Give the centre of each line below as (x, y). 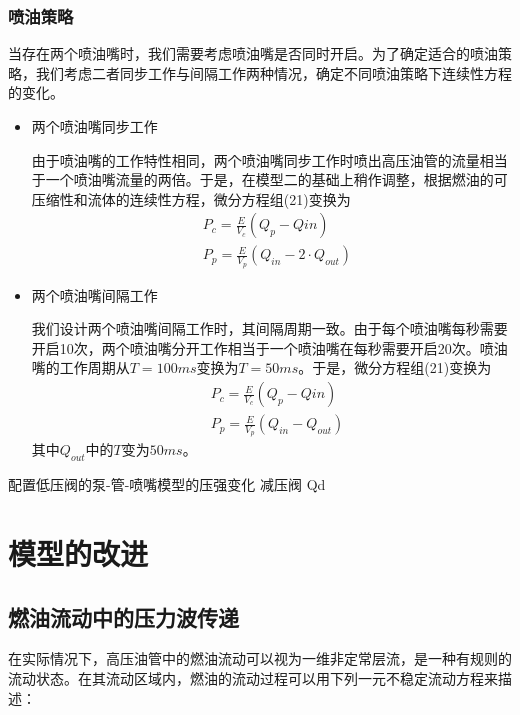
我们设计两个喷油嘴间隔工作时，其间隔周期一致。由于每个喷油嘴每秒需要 (269, 328)
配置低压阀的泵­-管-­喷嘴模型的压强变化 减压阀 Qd (167, 484)
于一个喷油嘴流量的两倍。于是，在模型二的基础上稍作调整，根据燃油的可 (269, 179)
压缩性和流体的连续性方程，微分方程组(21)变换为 (191, 198)
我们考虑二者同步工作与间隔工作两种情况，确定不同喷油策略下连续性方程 (273, 72)
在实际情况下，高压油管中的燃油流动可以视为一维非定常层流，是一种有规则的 (260, 658)
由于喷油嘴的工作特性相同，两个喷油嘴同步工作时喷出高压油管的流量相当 (269, 159)
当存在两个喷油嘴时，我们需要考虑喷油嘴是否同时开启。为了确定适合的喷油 (253, 53)
